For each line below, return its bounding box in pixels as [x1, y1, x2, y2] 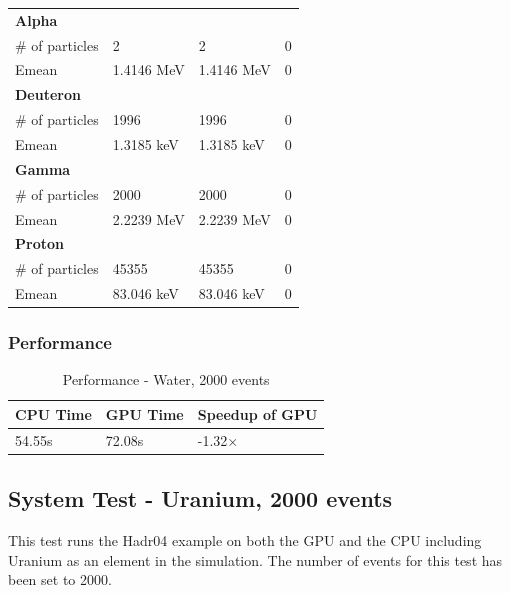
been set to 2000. [8, 569, 112, 590]
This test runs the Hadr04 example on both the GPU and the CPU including [8, 530, 482, 551]
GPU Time [105, 403, 184, 424]
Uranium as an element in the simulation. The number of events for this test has [8, 549, 503, 570]
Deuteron [15, 84, 81, 105]
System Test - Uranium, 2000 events [8, 483, 393, 514]
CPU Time [15, 403, 92, 424]
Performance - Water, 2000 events [62, 369, 270, 390]
